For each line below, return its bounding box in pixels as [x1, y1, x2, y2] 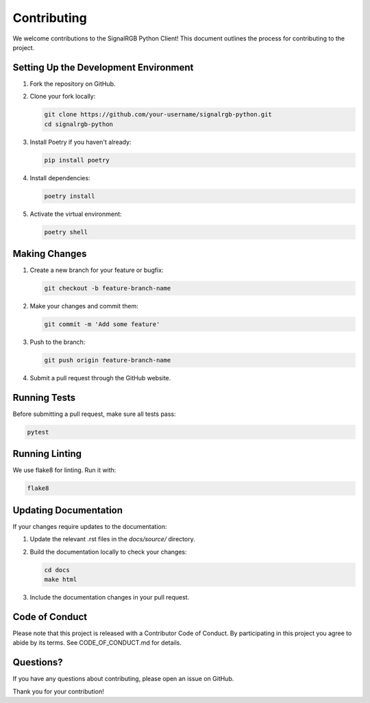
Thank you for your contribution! [12, 687, 104, 695]
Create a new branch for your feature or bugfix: [29, 266, 164, 274]
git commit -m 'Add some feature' [44, 320, 160, 328]
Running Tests [12, 391, 75, 404]
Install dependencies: [29, 173, 90, 182]
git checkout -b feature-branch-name [44, 284, 171, 292]
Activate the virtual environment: [29, 210, 123, 218]
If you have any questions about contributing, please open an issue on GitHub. [12, 675, 234, 683]
